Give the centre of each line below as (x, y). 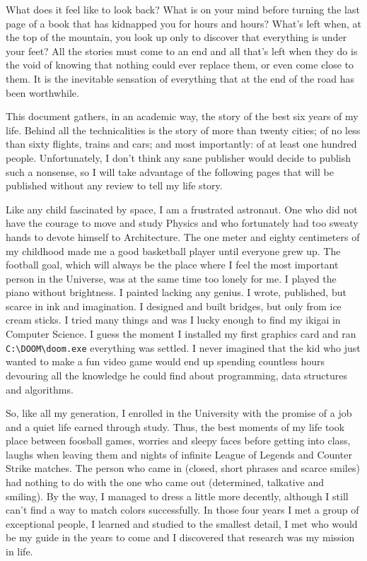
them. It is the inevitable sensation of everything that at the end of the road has (180, 78)
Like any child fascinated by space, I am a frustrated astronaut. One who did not (182, 209)
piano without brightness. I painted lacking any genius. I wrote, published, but (176, 292)
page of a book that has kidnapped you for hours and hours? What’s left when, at (183, 23)
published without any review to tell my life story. (114, 185)
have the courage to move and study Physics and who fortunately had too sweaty (182, 223)
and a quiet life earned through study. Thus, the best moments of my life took (175, 426)
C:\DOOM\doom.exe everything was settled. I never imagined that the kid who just (183, 347)
